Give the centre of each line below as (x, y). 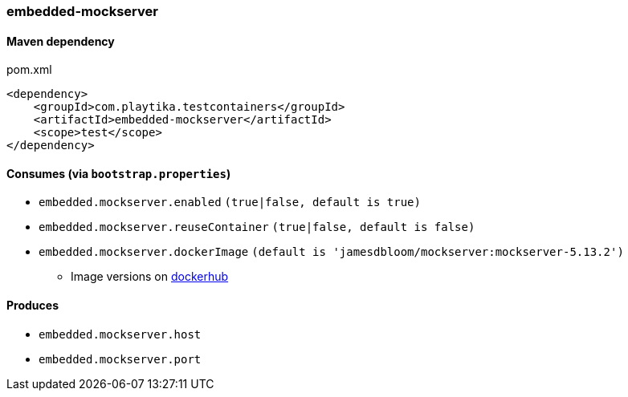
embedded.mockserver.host (120, 334)
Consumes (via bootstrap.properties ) (119, 173)
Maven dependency (61, 41)
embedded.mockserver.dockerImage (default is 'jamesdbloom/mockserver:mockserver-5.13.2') (331, 252)
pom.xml (29, 70)
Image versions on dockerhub (150, 277)
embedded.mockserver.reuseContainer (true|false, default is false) (257, 227)
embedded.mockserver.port (120, 359)
